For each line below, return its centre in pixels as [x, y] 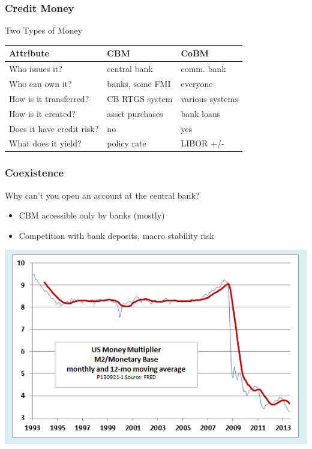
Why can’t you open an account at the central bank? [102, 195]
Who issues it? [36, 69]
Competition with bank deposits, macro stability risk [116, 235]
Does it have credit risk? [54, 128]
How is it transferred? [49, 98]
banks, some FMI [139, 83]
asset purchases [135, 113]
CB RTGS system [140, 98]
